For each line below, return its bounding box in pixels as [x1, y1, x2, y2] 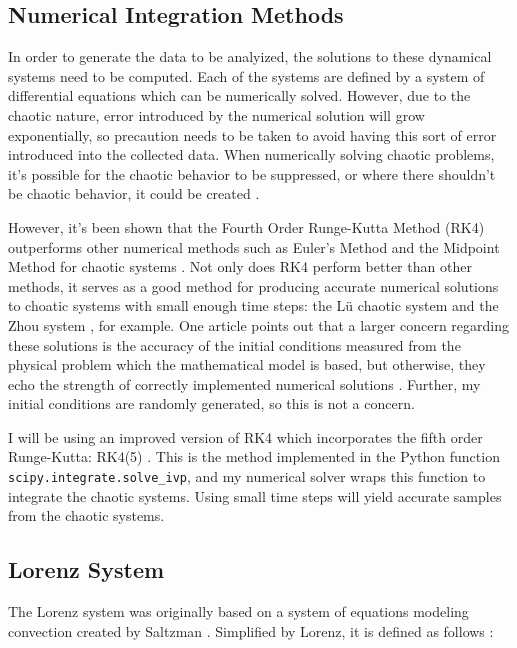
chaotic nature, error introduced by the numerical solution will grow [8, 104, 425, 125]
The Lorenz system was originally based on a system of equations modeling [8, 601, 469, 622]
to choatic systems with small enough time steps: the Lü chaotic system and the [8, 295, 499, 316]
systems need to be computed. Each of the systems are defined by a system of [8, 65, 485, 86]
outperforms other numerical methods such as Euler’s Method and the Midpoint [8, 236, 500, 257]
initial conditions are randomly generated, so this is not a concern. [8, 393, 415, 414]
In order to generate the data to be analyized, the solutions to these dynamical [8, 46, 492, 67]
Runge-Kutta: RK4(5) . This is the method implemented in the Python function [8, 446, 500, 467]
